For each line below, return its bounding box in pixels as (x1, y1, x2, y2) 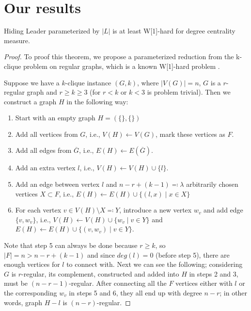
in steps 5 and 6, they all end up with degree (69, 288, 202, 297)
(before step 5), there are (156, 249, 230, 260)
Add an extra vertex (15, 163, 76, 173)
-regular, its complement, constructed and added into (21, 268, 179, 278)
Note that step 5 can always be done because (4, 240, 138, 250)
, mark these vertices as (156, 129, 225, 139)
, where (137, 77, 159, 87)
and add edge (204, 205, 243, 215)
